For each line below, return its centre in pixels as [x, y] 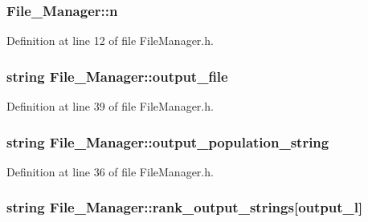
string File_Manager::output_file [117, 76]
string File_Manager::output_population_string [168, 141]
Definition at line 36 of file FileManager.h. [110, 171]
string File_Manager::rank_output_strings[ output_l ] [185, 207]
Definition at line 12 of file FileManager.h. [110, 40]
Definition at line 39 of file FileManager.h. [110, 106]
